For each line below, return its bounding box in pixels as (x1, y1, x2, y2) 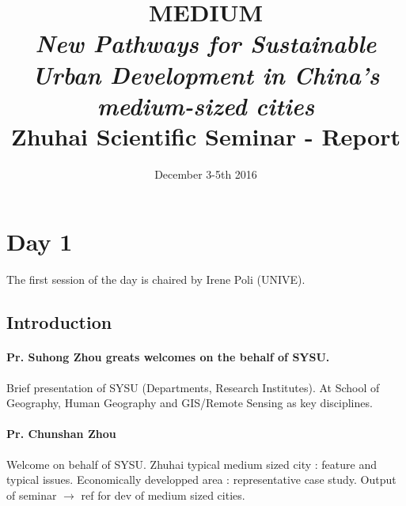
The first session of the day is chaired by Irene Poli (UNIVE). (6, 271, 305, 288)
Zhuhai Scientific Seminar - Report (10, 119, 401, 152)
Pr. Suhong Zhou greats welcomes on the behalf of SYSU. (6, 349, 330, 365)
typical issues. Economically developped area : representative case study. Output (6, 471, 397, 488)
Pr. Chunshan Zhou (6, 425, 116, 442)
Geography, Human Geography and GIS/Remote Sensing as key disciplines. (6, 395, 373, 411)
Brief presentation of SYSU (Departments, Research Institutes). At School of (6, 379, 380, 395)
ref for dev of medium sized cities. (81, 486, 245, 503)
